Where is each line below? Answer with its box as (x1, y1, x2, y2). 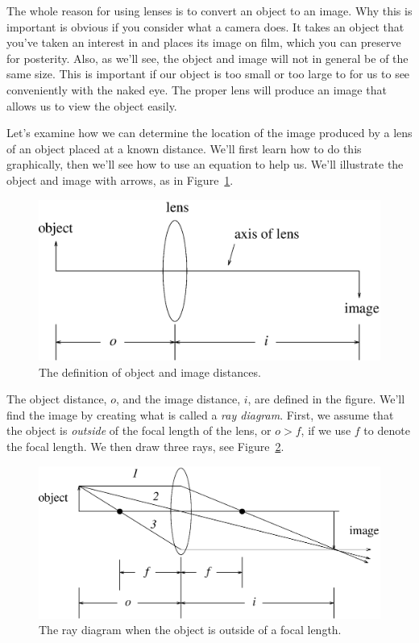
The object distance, (6, 390, 107, 407)
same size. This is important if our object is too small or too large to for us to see (6, 65, 410, 82)
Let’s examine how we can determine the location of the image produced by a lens (6, 124, 413, 141)
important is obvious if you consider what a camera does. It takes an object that (6, 18, 404, 35)
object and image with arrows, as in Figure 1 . (6, 171, 234, 188)
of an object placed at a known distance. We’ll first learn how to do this (6, 140, 362, 157)
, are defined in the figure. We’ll (247, 390, 405, 407)
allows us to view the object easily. (6, 97, 177, 114)
